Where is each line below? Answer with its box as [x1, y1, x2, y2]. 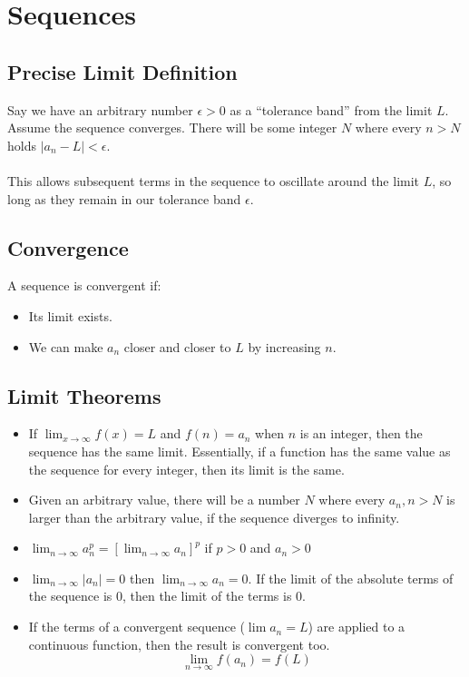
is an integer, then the [299, 424, 423, 443]
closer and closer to [123, 337, 231, 356]
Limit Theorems [7, 381, 161, 409]
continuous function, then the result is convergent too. [28, 634, 330, 653]
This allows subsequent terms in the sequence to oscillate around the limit [7, 171, 420, 190]
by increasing [248, 337, 321, 356]
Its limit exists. [28, 306, 112, 325]
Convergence [7, 233, 129, 261]
